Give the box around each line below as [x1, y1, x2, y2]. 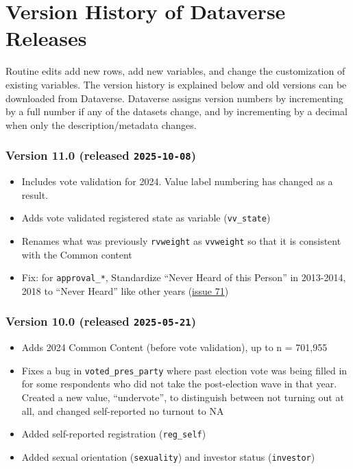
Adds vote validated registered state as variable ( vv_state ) [21, 211, 271, 225]
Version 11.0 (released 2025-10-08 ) [5, 147, 196, 164]
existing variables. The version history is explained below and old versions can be [5, 77, 347, 91]
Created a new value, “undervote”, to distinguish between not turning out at [21, 390, 344, 405]
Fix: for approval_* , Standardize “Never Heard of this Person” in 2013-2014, [21, 270, 346, 285]
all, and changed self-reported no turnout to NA [21, 403, 224, 418]
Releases [5, 24, 87, 52]
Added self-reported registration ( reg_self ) [21, 426, 206, 441]
